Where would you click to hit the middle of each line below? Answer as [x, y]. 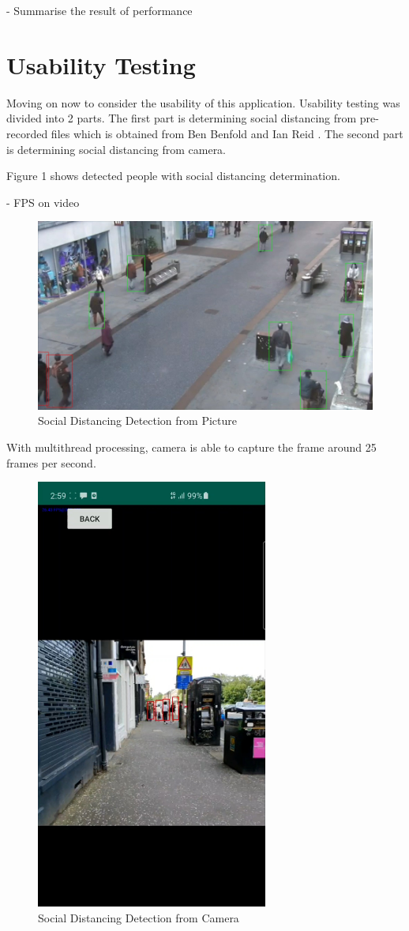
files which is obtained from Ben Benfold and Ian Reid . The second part [227, 133]
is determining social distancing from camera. [116, 149]
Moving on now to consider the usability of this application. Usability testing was [203, 102]
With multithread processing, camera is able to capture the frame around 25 [191, 447]
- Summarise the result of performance [99, 10]
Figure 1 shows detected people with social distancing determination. [173, 176]
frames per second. [51, 462]
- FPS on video [43, 202]
